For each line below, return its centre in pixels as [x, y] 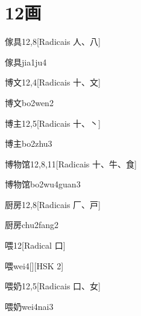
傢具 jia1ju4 [26, 62]
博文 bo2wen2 [29, 102]
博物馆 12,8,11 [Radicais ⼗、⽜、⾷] [71, 163]
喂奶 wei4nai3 [29, 306]
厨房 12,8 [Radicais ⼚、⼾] [53, 204]
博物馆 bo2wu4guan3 [43, 184]
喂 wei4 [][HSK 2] [34, 265]
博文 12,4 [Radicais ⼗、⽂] [53, 82]
